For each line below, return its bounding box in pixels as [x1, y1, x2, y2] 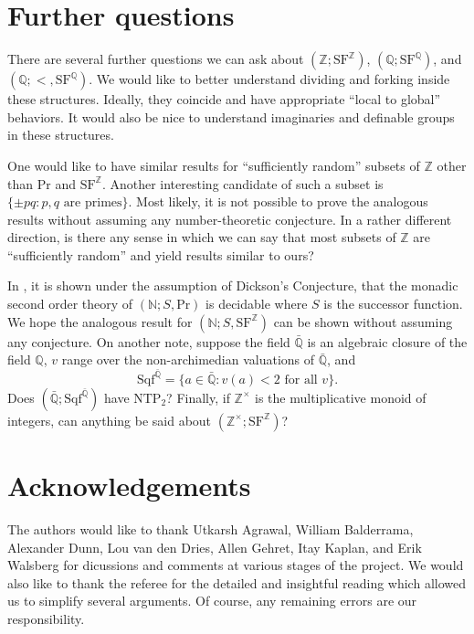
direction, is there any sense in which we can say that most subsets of [7, 227, 396, 247]
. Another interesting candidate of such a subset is [101, 174, 384, 193]
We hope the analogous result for [7, 312, 193, 331]
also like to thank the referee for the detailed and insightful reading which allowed [7, 573, 466, 592]
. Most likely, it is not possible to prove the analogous [128, 192, 428, 211]
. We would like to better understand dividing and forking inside [89, 69, 450, 89]
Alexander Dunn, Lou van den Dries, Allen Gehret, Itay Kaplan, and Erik [7, 537, 422, 556]
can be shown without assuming [273, 312, 453, 331]
